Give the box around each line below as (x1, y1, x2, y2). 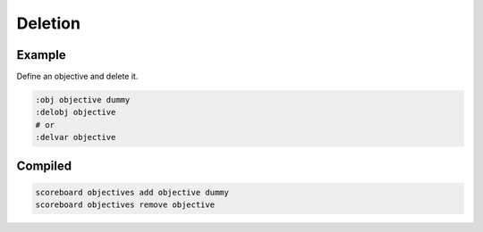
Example (16, 47, 66, 62)
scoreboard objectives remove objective (35, 200, 215, 210)
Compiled (16, 158, 72, 173)
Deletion (16, 13, 80, 33)
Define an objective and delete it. (16, 71, 139, 82)
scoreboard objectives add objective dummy (35, 187, 230, 197)
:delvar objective (35, 132, 116, 143)
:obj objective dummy (35, 95, 131, 105)
